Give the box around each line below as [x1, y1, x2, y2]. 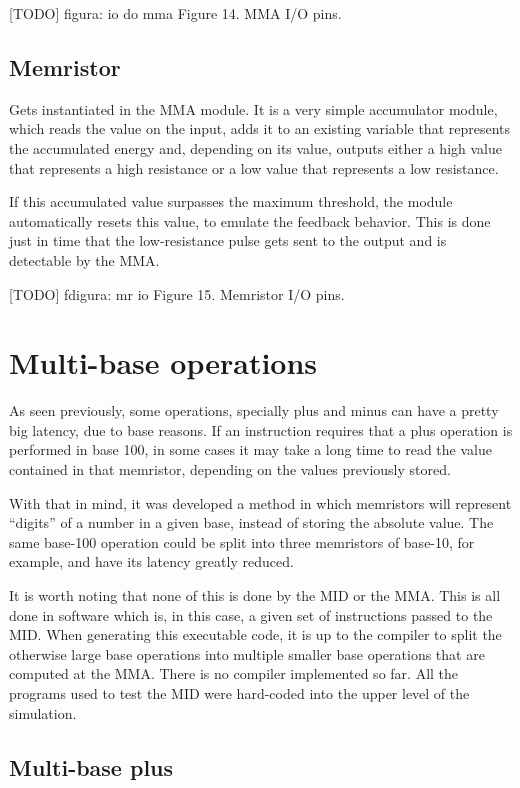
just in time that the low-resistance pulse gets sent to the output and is [9, 230, 447, 251]
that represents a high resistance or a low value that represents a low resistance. [9, 157, 499, 178]
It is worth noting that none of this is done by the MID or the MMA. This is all [9, 585, 501, 606]
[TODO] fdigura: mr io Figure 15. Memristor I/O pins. [9, 283, 345, 304]
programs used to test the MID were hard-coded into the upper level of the [9, 682, 470, 703]
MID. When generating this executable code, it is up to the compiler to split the [9, 624, 502, 645]
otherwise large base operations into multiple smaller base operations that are [9, 643, 485, 664]
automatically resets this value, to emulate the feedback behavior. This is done [9, 210, 491, 231]
